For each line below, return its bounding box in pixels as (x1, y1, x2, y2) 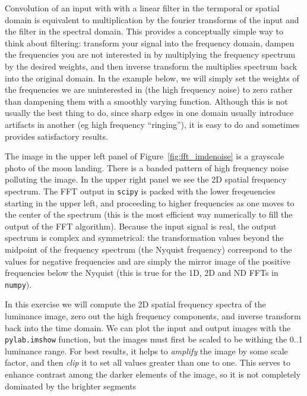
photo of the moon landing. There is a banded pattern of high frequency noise (5, 161, 289, 174)
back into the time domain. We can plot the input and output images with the (5, 321, 291, 334)
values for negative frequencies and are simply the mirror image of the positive (5, 254, 290, 267)
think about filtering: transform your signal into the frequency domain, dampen (5, 36, 295, 49)
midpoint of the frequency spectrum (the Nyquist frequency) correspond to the (5, 243, 292, 255)
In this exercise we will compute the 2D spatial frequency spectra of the (5, 298, 266, 310)
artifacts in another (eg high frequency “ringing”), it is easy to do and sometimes (5, 118, 300, 130)
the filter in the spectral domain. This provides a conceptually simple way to (5, 25, 284, 37)
